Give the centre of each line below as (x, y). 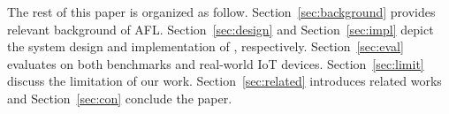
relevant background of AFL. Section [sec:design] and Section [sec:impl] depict (221, 29)
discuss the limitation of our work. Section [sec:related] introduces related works (224, 81)
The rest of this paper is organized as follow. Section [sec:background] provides (221, 11)
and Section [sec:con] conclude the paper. (120, 98)
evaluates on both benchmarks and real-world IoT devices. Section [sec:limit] (216, 63)
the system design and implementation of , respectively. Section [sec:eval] (205, 46)
